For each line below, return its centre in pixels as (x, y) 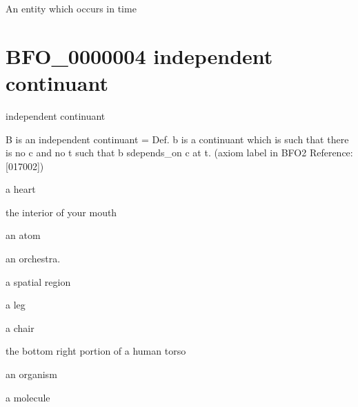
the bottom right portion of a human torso (96, 351)
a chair (20, 327)
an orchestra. (33, 259)
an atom (23, 235)
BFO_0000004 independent (139, 55)
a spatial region (38, 281)
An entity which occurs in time (71, 8)
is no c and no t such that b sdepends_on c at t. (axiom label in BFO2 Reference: (179, 153)
